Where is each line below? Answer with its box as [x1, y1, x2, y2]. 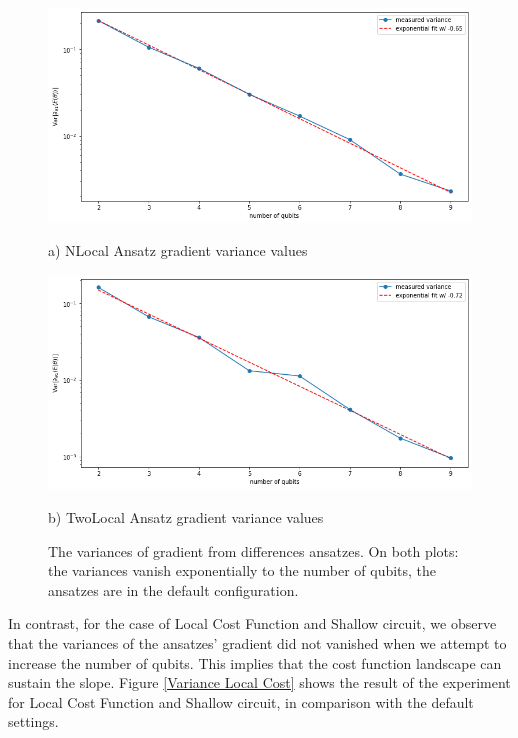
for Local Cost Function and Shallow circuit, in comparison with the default [8, 691, 474, 712]
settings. [8, 711, 59, 732]
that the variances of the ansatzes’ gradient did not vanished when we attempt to [8, 632, 507, 653]
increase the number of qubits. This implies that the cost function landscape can [8, 652, 502, 673]
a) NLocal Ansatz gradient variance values [48, 240, 308, 261]
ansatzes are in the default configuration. [48, 579, 299, 600]
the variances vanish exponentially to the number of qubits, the [48, 560, 437, 581]
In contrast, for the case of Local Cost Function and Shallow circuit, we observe [8, 613, 497, 634]
